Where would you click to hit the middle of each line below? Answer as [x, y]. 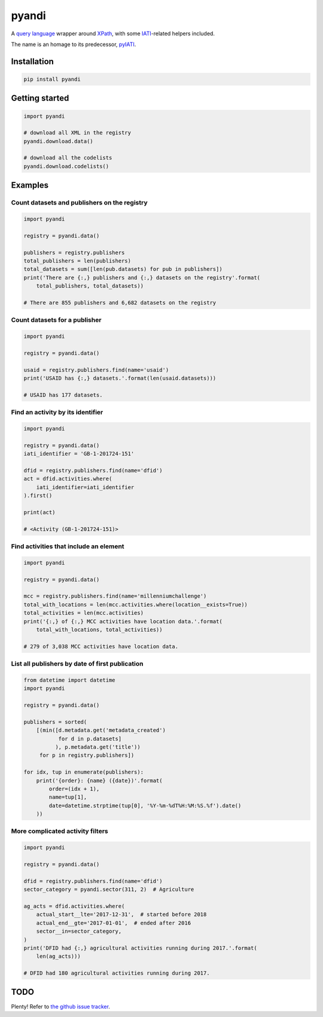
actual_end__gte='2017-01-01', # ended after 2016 [114, 923]
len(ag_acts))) [58, 956]
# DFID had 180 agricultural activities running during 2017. [117, 973]
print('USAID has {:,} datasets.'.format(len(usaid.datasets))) [120, 378]
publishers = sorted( [55, 722]
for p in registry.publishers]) [87, 755]
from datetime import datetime [70, 680]
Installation [32, 61]
